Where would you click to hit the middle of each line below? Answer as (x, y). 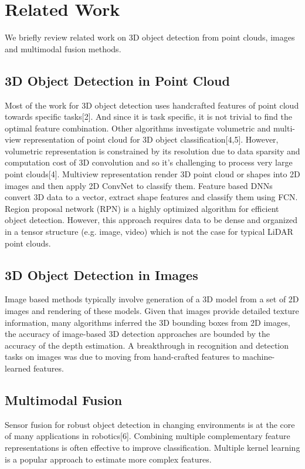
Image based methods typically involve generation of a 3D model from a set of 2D (152, 299)
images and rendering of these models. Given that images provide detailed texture (152, 311)
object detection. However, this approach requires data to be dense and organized (151, 220)
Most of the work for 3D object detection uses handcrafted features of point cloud (152, 105)
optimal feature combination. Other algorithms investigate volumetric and (138, 128)
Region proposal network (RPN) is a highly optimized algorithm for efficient (142, 208)
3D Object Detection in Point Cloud (117, 80)
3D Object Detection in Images (101, 274)
